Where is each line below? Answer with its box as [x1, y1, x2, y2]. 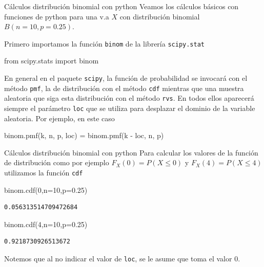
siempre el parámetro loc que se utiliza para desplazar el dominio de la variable [4, 103, 255, 113]
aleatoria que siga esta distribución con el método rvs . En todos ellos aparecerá [4, 93, 254, 103]
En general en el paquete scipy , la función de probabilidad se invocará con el [4, 73, 248, 83]
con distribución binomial [119, 11, 200, 21]
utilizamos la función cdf [4, 167, 83, 178]
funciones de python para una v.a [4, 11, 109, 21]
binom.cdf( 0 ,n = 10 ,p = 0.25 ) [4, 184, 88, 195]
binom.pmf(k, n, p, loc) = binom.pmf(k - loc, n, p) [4, 130, 164, 141]
